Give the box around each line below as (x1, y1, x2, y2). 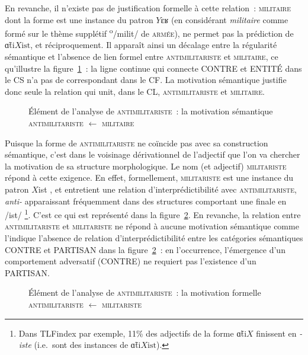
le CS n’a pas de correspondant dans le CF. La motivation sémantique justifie (5, 73, 287, 86)
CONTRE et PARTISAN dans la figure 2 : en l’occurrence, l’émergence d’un (5, 243, 285, 255)
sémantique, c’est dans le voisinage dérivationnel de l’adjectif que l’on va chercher (5, 148, 300, 161)
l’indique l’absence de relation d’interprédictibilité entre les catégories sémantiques (5, 232, 303, 244)
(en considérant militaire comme (171, 13, 288, 25)
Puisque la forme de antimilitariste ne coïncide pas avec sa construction (5, 136, 268, 149)
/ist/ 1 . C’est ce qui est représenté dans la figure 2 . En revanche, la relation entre (5, 207, 301, 220)
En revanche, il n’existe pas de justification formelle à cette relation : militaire (5, 2, 291, 14)
